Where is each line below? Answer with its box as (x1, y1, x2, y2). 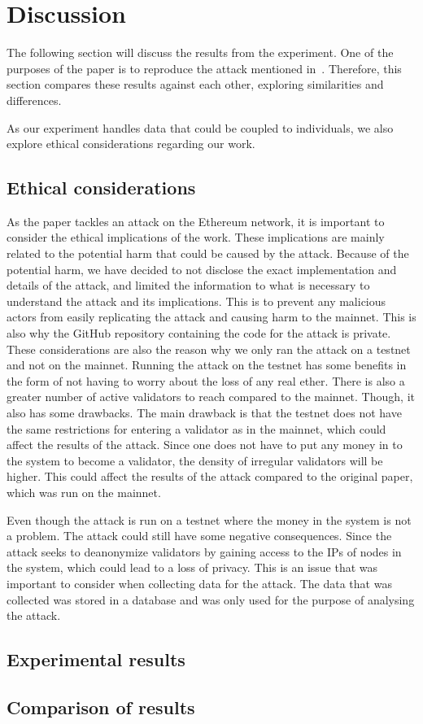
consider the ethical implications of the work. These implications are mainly (7, 229, 385, 246)
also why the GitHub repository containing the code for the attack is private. (7, 325, 391, 342)
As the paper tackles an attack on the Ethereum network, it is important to (7, 212, 385, 229)
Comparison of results (7, 694, 195, 719)
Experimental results (7, 647, 185, 672)
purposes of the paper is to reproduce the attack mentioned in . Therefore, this (7, 59, 402, 76)
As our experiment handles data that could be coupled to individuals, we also (7, 119, 394, 136)
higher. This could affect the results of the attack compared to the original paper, (7, 468, 413, 485)
